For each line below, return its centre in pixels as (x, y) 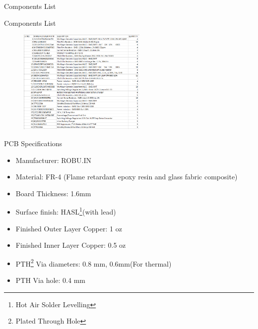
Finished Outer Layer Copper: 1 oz (69, 228)
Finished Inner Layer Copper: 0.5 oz (71, 245)
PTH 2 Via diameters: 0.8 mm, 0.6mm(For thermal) (94, 263)
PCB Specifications (33, 143)
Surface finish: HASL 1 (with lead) (66, 211)
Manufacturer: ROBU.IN (53, 160)
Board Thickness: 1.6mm (53, 193)
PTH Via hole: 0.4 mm (50, 280)
